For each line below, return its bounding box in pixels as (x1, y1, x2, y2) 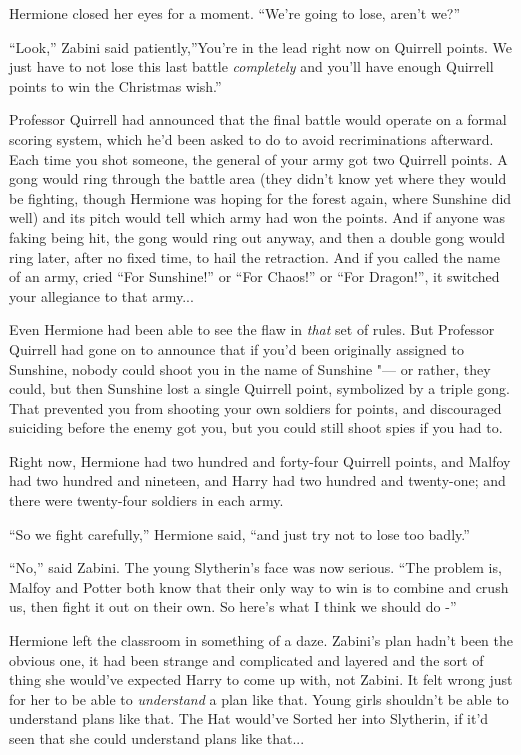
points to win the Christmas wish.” (9, 75, 222, 96)
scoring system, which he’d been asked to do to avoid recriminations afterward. (9, 128, 494, 149)
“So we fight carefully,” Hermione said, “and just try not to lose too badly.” (9, 523, 470, 544)
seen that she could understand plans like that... (9, 728, 305, 748)
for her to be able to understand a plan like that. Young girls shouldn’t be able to (9, 688, 509, 709)
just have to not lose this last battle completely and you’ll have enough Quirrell (9, 56, 494, 77)
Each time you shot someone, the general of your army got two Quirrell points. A (9, 148, 508, 169)
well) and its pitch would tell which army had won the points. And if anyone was (9, 207, 506, 228)
